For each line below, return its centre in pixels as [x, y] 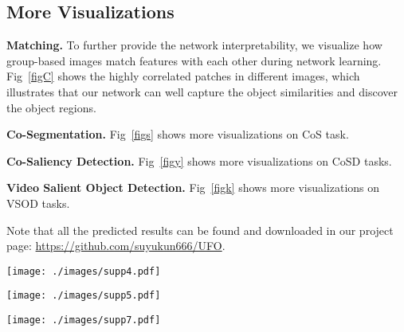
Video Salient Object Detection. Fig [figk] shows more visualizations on [193, 187]
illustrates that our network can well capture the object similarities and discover [202, 91]
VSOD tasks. [38, 203]
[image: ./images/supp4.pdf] [84, 271]
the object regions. [51, 107]
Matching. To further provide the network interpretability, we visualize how [194, 45]
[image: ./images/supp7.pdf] [84, 320]
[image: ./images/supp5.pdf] [84, 296]
